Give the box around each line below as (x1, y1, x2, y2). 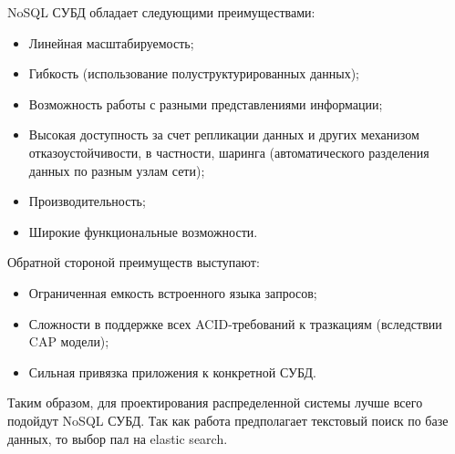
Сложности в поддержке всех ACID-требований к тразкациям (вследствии (28, 314, 442, 333)
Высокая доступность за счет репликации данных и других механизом (28, 125, 419, 144)
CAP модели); (28, 332, 109, 351)
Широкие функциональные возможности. (28, 222, 258, 241)
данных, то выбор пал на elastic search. (7, 428, 228, 448)
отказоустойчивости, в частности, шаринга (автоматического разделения (28, 142, 429, 161)
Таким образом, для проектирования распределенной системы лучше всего (7, 393, 423, 412)
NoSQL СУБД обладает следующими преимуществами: (7, 3, 315, 21)
